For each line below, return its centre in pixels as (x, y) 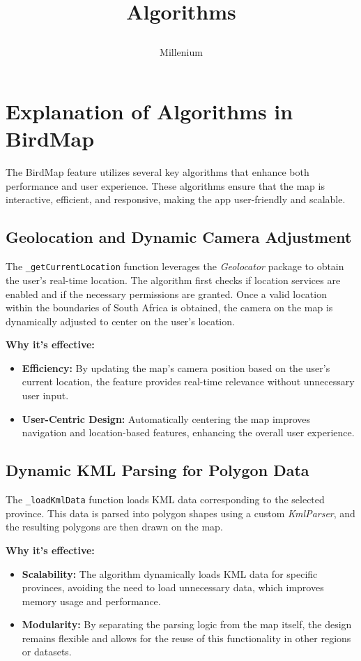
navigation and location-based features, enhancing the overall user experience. (188, 432)
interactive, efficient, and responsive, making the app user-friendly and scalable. (176, 199)
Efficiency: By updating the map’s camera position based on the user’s (176, 367)
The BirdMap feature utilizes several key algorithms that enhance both (158, 172)
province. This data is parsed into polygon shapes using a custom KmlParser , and (180, 513)
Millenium (181, 51)
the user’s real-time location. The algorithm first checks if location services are (173, 280)
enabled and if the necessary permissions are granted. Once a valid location (166, 294)
